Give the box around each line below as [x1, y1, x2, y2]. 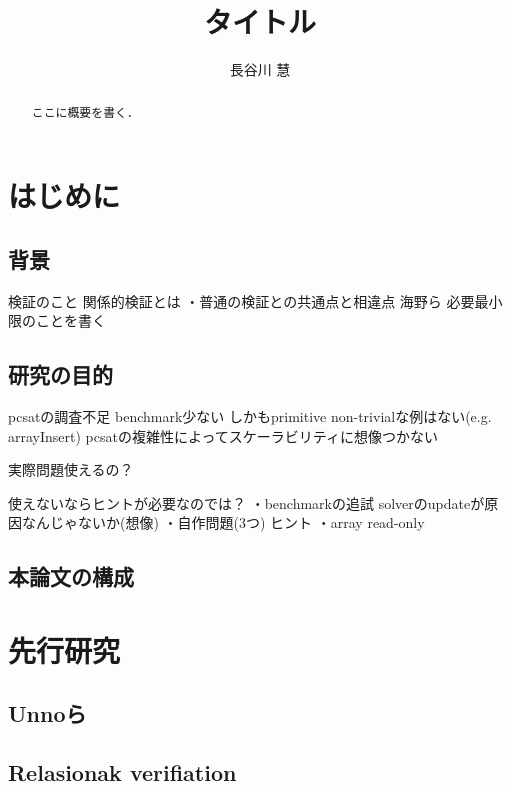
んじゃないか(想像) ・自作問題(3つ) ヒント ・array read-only [35, 512, 425, 533]
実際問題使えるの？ [8, 459, 134, 480]
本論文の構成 [8, 561, 134, 592]
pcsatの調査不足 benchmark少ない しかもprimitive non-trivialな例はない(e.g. [8, 405, 492, 426]
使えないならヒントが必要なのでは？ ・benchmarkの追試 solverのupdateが [8, 492, 485, 513]
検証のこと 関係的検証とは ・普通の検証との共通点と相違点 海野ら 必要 [8, 290, 475, 311]
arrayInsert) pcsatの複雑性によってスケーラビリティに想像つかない [8, 425, 438, 446]
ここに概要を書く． [31, 103, 139, 120]
